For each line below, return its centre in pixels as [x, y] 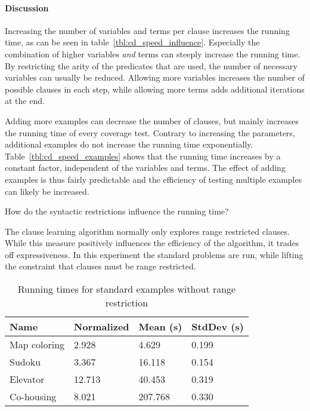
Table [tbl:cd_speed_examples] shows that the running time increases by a [143, 156]
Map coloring [37, 345]
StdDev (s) [218, 327]
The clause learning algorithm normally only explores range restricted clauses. [147, 231]
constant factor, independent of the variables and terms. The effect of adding [145, 168]
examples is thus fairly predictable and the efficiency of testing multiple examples [154, 179]
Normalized [102, 327]
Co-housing [33, 397]
